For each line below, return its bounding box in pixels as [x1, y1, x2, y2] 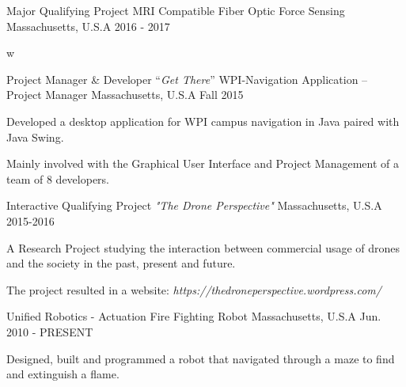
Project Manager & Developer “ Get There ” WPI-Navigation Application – [6, 70, 368, 87]
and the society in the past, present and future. [6, 255, 236, 271]
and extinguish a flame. [6, 366, 120, 382]
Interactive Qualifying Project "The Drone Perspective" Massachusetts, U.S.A [6, 197, 382, 214]
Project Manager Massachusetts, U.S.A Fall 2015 [6, 86, 244, 103]
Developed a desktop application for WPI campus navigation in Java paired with [6, 112, 400, 129]
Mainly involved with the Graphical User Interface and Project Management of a [6, 155, 399, 172]
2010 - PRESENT [6, 323, 93, 340]
